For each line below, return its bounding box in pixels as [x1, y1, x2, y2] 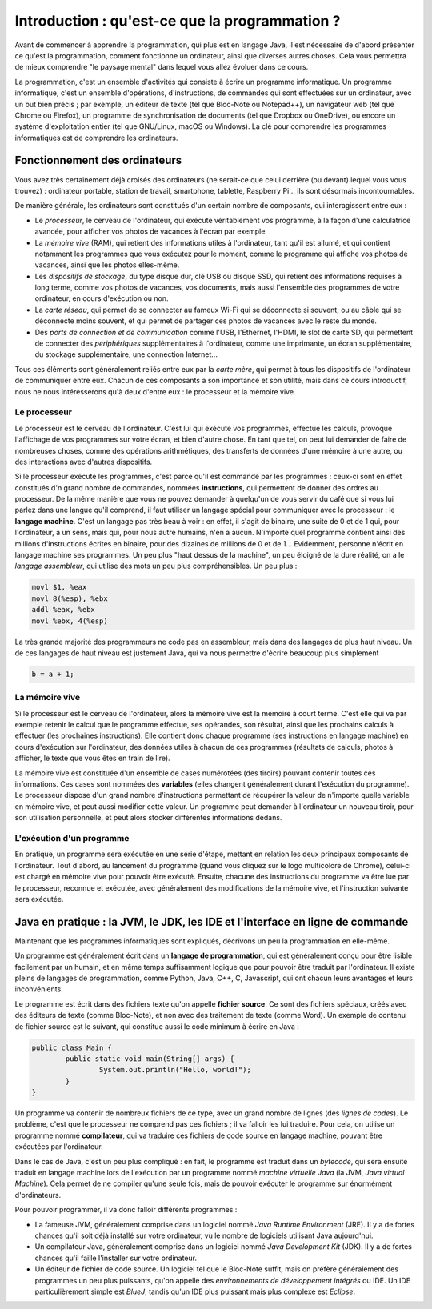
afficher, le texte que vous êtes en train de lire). [14, 753, 171, 763]
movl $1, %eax [31, 582, 87, 592]
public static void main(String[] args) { [65, 1054, 235, 1063]
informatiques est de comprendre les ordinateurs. [14, 133, 178, 142]
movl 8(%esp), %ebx [31, 594, 108, 603]
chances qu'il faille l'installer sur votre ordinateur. [34, 1253, 198, 1263]
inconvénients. [14, 984, 63, 994]
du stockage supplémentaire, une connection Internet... [34, 350, 218, 359]
